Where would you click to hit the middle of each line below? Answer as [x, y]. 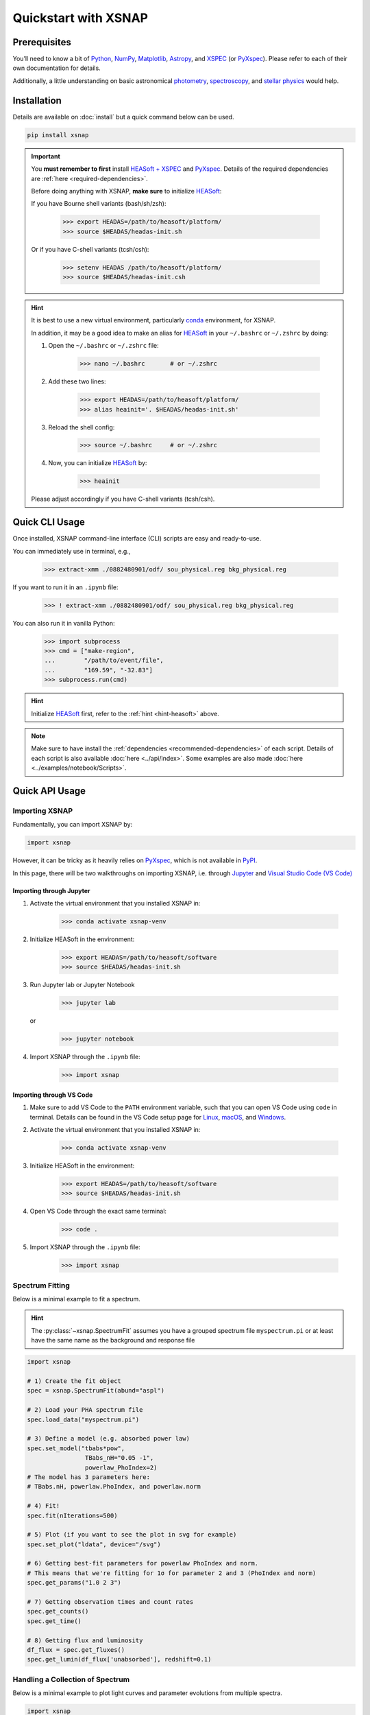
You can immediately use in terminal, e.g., [72, 551]
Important [46, 156]
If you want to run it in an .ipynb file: [65, 587]
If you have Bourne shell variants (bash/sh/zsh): [99, 204]
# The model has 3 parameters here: [89, 1477]
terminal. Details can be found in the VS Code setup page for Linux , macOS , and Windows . [158, 1117]
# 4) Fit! [44, 1506]
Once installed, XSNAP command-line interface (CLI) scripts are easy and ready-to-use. [137, 539]
